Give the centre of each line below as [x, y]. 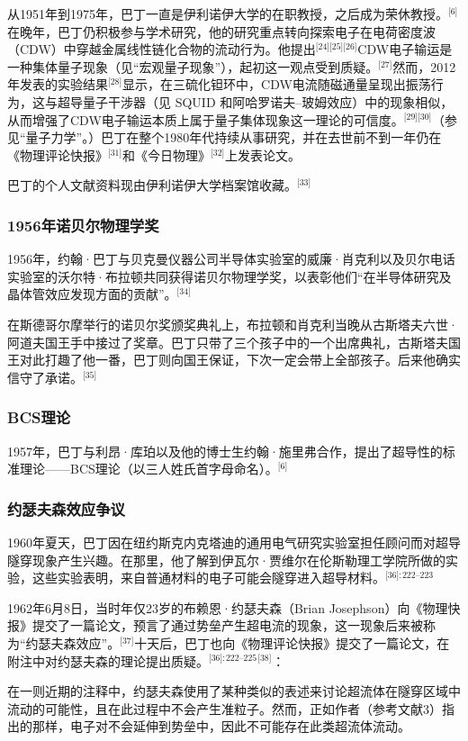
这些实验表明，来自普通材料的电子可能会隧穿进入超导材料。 [208, 578]
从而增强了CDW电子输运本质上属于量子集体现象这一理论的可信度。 [206, 119]
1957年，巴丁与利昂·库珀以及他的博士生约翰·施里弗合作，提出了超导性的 [225, 451]
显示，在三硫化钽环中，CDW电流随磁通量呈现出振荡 [277, 84]
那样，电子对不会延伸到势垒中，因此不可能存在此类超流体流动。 [221, 726]
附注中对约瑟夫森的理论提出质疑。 [108, 660]
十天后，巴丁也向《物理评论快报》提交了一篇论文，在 [292, 642]
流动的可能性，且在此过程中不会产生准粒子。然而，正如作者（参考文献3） [225, 708]
